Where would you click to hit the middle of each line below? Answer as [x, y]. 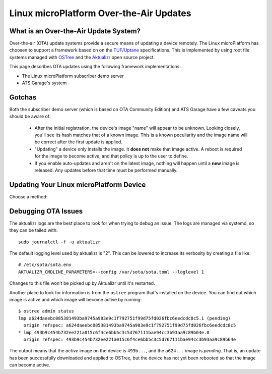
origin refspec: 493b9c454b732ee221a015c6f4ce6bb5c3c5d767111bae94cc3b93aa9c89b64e [130, 339]
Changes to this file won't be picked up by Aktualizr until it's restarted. [82, 283]
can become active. [30, 365]
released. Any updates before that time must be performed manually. [106, 170]
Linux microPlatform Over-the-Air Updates [100, 13]
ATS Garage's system [44, 83]
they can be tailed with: [33, 230]
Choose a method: [28, 196]
